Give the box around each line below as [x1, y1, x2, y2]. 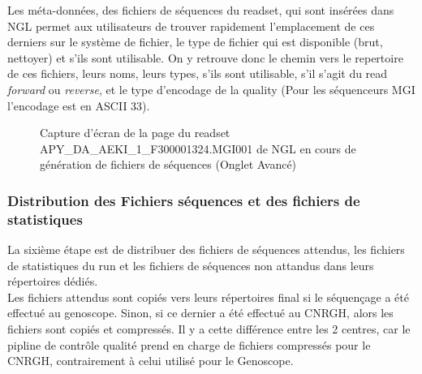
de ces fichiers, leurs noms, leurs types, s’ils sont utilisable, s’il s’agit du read [7, 65, 388, 82]
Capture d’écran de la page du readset [40, 124, 230, 141]
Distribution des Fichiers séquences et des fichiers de [7, 190, 360, 210]
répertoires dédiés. [7, 273, 98, 290]
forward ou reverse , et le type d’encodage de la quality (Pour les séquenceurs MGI [7, 80, 416, 97]
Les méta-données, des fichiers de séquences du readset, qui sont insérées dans [7, 2, 394, 18]
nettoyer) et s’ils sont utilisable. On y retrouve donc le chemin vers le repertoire [7, 49, 403, 66]
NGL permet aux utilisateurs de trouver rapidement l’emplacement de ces [7, 17, 375, 34]
